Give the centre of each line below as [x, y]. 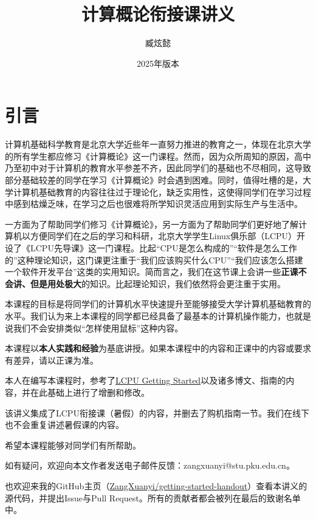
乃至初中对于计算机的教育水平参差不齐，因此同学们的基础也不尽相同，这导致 [158, 168]
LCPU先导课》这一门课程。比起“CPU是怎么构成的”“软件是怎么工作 [163, 248]
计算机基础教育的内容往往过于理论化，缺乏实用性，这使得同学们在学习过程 [162, 192]
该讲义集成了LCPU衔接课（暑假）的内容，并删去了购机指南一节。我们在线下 [157, 412]
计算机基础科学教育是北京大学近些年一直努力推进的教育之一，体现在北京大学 [158, 144]
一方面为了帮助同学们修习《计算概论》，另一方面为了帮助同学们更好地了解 [152, 224]
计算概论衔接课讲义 [158, 14]
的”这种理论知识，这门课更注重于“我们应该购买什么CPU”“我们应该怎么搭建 [154, 259]
